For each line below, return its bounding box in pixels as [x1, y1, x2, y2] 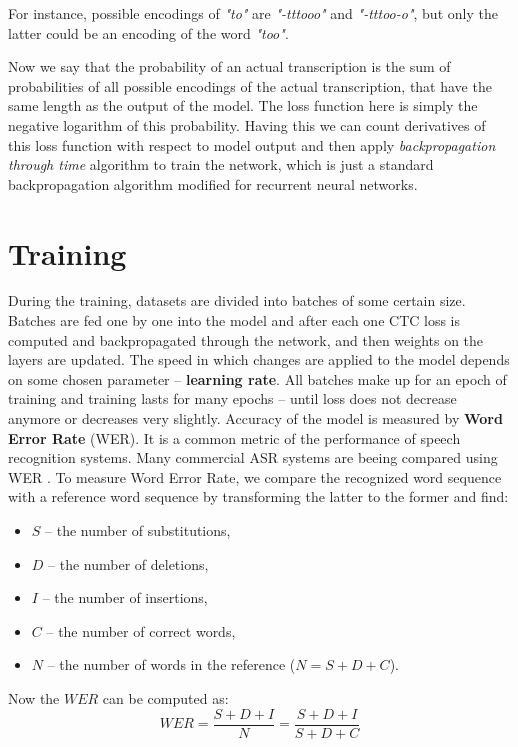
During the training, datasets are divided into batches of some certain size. [8, 290, 466, 311]
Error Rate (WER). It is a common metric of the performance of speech [8, 427, 461, 448]
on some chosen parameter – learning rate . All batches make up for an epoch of [8, 368, 507, 389]
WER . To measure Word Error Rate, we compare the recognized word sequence [8, 466, 502, 487]
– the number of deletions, [48, 553, 209, 574]
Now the [8, 687, 60, 708]
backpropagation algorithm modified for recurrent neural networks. [8, 173, 418, 194]
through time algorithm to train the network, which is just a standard [8, 154, 434, 175]
